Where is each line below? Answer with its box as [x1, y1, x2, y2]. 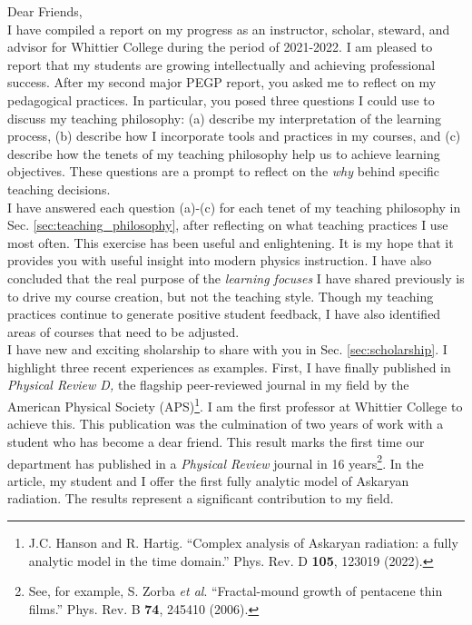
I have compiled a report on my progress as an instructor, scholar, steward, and [7, 19, 450, 38]
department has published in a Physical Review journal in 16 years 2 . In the [7, 451, 424, 472]
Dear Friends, [7, 2, 83, 20]
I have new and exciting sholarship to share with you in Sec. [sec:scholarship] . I [7, 340, 447, 359]
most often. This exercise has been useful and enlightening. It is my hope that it [7, 233, 454, 252]
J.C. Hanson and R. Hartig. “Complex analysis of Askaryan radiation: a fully [28, 532, 458, 551]
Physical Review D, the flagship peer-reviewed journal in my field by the [7, 375, 409, 394]
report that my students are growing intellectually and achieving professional [7, 55, 436, 74]
